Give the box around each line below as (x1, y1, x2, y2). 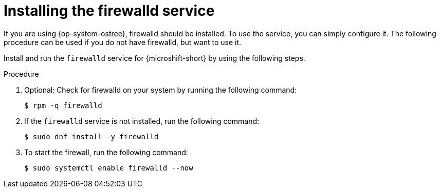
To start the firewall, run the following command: (24, 147, 188, 157)
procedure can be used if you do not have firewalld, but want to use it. (4, 37, 241, 47)
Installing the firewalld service (4, 2, 215, 19)
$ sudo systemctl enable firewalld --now (24, 163, 193, 172)
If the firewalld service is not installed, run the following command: (24, 116, 260, 125)
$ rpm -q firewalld (24, 101, 102, 110)
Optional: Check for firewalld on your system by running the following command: (24, 85, 297, 94)
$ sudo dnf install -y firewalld (24, 132, 159, 141)
